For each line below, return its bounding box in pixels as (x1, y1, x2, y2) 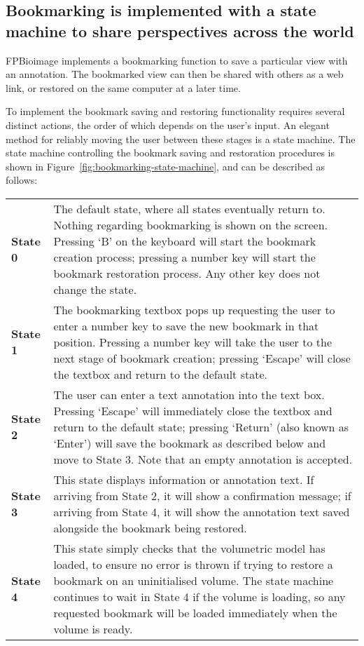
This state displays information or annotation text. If (53, 471, 314, 487)
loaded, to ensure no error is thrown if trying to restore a (53, 556, 333, 572)
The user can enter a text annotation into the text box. (53, 386, 325, 403)
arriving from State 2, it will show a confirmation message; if (53, 487, 351, 504)
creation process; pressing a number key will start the (53, 248, 316, 265)
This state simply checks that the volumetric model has (53, 539, 325, 556)
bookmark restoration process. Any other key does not (53, 264, 321, 281)
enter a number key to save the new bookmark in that (53, 317, 319, 334)
